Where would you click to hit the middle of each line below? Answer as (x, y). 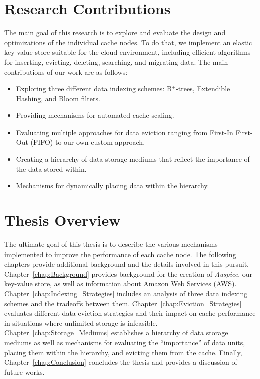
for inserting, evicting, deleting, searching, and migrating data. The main (116, 61)
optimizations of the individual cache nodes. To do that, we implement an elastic (128, 42)
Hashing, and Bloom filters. (58, 98)
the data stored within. (51, 168)
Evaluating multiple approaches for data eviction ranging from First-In (124, 132)
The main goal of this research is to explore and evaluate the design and (115, 32)
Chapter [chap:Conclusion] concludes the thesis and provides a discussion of (121, 362)
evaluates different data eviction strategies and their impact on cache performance (130, 313)
